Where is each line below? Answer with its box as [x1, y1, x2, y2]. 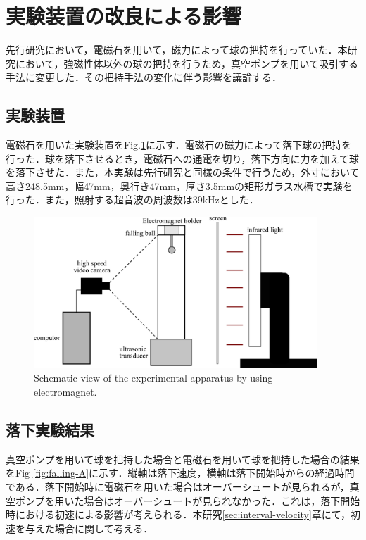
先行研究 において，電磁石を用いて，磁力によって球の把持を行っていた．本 [6, 42, 348, 57]
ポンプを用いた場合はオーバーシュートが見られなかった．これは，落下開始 [15, 493, 360, 508]
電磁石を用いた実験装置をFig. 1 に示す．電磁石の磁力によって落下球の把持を [6, 137, 352, 152]
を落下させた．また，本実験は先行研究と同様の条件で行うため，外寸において [6, 165, 360, 180]
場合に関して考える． [54, 520, 153, 535]
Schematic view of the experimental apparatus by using [34, 370, 273, 385]
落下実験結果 [6, 419, 94, 441]
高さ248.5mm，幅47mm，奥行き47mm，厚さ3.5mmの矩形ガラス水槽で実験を [6, 178, 353, 193]
